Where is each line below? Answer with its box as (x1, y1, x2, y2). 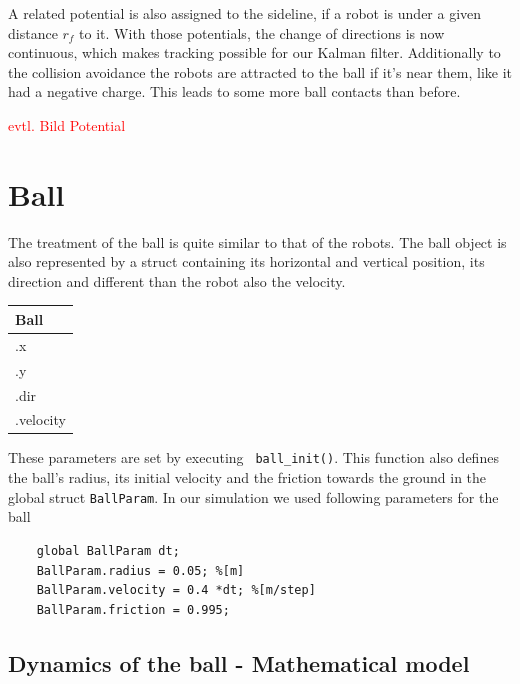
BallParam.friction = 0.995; (36, 602, 230, 617)
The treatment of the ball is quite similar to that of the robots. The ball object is (8, 231, 507, 252)
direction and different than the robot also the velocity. (8, 270, 346, 291)
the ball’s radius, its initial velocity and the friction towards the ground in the (8, 467, 487, 488)
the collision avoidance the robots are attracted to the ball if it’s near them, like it (8, 61, 512, 82)
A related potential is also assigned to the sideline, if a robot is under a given (8, 3, 482, 23)
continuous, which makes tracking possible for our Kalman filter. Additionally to (8, 42, 501, 63)
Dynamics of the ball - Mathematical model (8, 647, 470, 678)
